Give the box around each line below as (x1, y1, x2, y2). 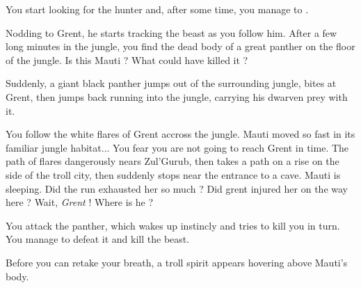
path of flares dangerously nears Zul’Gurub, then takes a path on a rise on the (6, 154, 339, 168)
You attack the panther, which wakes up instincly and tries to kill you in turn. (6, 218, 340, 232)
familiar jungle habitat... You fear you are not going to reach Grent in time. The (6, 140, 349, 154)
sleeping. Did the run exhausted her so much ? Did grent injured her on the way (6, 181, 348, 195)
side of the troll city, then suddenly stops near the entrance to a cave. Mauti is (6, 167, 341, 182)
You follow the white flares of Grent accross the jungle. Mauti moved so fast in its (6, 127, 355, 141)
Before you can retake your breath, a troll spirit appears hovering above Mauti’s (6, 255, 348, 269)
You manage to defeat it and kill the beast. (6, 232, 190, 246)
